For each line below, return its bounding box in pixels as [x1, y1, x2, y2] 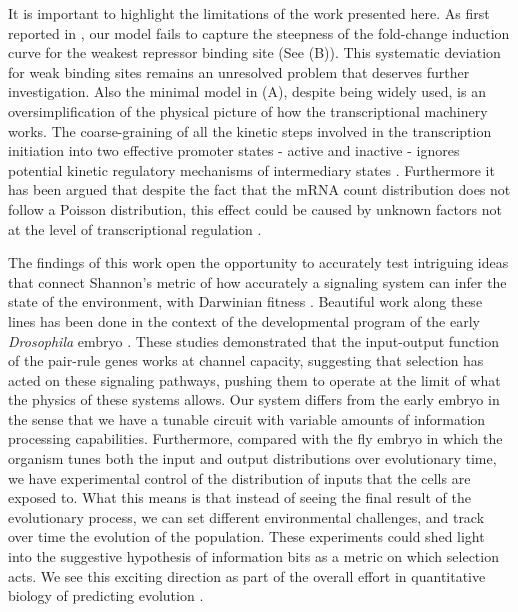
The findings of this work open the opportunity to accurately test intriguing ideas [8, 252, 509, 273]
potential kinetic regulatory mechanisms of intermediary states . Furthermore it [8, 159, 495, 180]
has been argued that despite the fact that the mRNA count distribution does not [8, 179, 511, 200]
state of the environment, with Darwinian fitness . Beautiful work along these [8, 291, 483, 312]
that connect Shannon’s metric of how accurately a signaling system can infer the [8, 271, 507, 292]
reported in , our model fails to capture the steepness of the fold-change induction [8, 22, 510, 43]
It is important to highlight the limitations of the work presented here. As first [8, 3, 490, 23]
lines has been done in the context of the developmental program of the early [8, 310, 480, 331]
